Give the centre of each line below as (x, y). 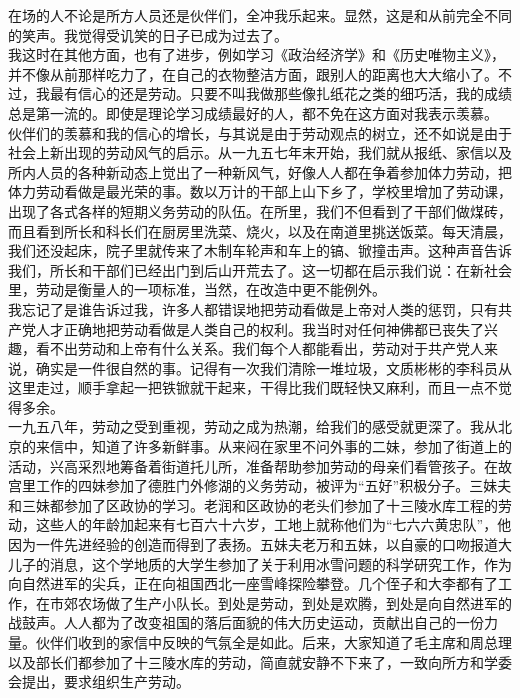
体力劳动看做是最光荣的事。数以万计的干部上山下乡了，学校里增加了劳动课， (260, 191)
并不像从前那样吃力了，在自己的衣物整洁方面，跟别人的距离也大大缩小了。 (253, 73)
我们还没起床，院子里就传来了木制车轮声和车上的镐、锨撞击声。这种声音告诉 (260, 250)
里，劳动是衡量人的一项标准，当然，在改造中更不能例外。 (197, 289)
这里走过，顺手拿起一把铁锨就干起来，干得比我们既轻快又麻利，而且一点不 (253, 387)
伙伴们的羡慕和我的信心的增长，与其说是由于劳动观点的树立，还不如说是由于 (260, 132)
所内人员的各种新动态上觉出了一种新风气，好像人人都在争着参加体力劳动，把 (260, 171)
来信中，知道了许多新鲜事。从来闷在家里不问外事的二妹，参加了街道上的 (273, 446)
